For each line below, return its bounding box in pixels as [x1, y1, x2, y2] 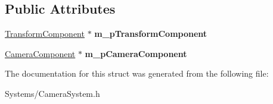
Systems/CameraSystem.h [5, 87, 100, 99]
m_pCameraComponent [85, 47, 187, 59]
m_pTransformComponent [94, 27, 207, 40]
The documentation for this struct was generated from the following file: [5, 67, 269, 80]
